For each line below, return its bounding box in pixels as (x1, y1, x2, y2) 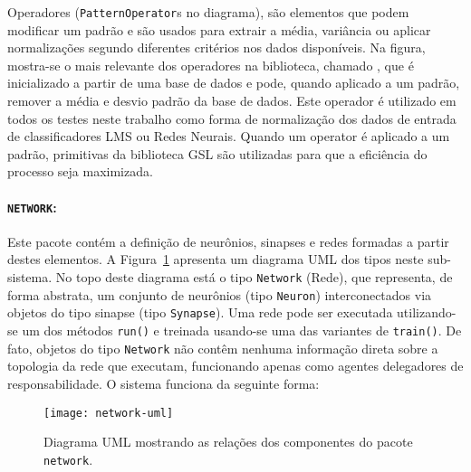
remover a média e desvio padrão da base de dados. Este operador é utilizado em (7, 91, 457, 110)
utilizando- (397, 303, 457, 322)
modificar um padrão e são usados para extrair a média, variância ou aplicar (7, 20, 431, 39)
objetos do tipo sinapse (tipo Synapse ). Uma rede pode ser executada (7, 303, 393, 322)
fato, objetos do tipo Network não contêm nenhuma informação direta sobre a (7, 338, 438, 357)
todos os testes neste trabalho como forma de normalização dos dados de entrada (7, 109, 457, 127)
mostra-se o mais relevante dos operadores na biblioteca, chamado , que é (7, 55, 414, 74)
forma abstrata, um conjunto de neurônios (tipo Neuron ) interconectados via (7, 285, 432, 304)
